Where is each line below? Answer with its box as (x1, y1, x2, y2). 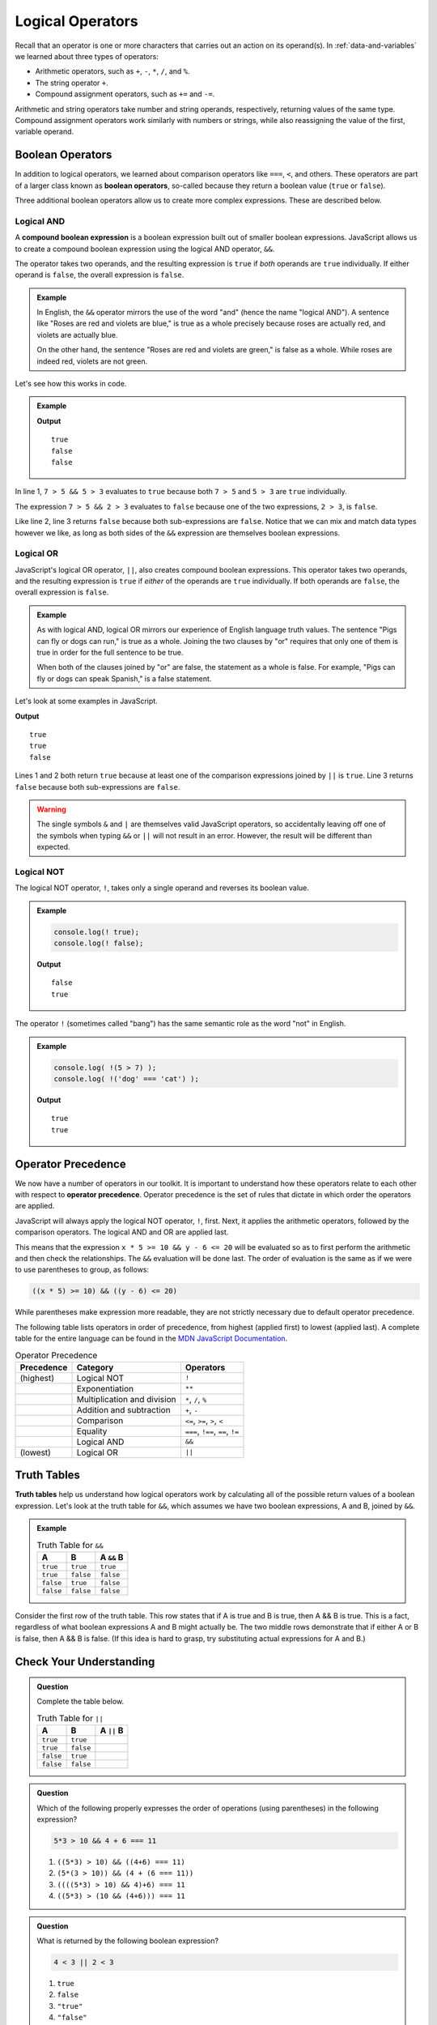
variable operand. (15, 126, 74, 137)
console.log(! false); (53, 939, 144, 948)
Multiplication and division (76, 1393, 176, 1405)
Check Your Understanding (15, 1655, 155, 1669)
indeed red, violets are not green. (36, 356, 148, 366)
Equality (76, 1426, 108, 1437)
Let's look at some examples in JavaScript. (15, 697, 158, 706)
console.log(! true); (53, 927, 140, 936)
